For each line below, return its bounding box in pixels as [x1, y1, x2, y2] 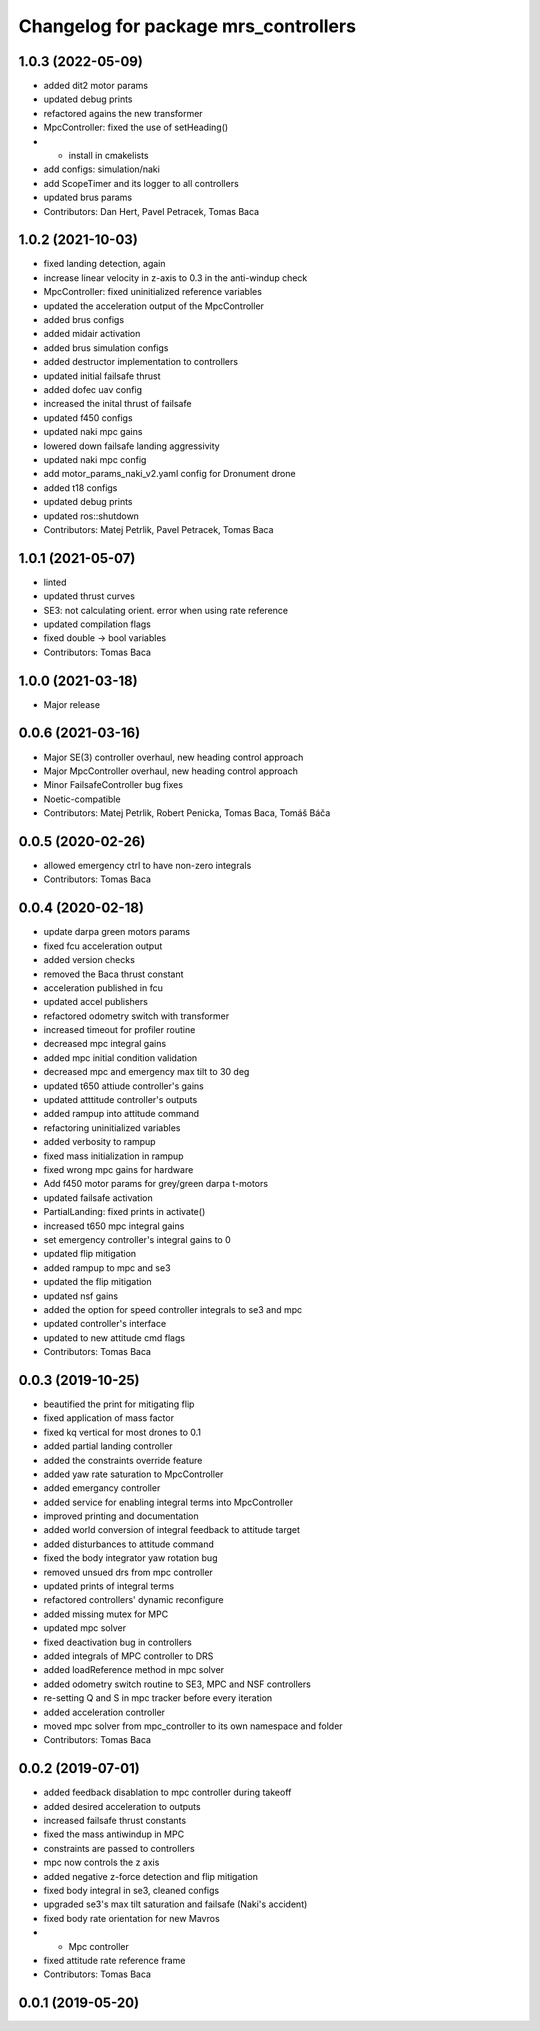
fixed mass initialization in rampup [43, 1150, 184, 1162]
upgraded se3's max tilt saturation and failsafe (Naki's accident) [43, 1898, 308, 1910]
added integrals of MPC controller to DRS [43, 1650, 214, 1662]
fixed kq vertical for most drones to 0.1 [43, 1426, 202, 1438]
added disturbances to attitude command [43, 1538, 215, 1550]
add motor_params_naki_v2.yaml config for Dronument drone [43, 468, 296, 480]
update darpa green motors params [43, 926, 190, 938]
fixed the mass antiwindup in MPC [43, 1828, 185, 1840]
